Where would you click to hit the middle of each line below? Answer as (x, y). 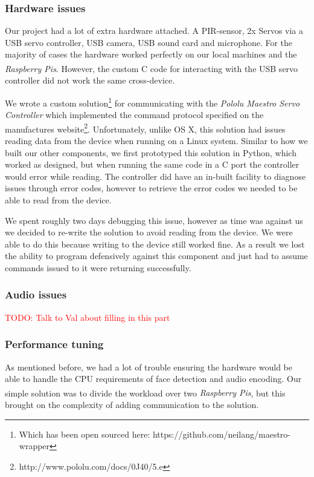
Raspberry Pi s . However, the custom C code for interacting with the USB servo (152, 68)
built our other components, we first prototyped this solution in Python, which (151, 152)
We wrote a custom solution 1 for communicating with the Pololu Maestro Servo (152, 102)
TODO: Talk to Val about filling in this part (88, 317)
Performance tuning (54, 344)
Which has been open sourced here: (85, 434)
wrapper (34, 446)
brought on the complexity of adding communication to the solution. (132, 404)
